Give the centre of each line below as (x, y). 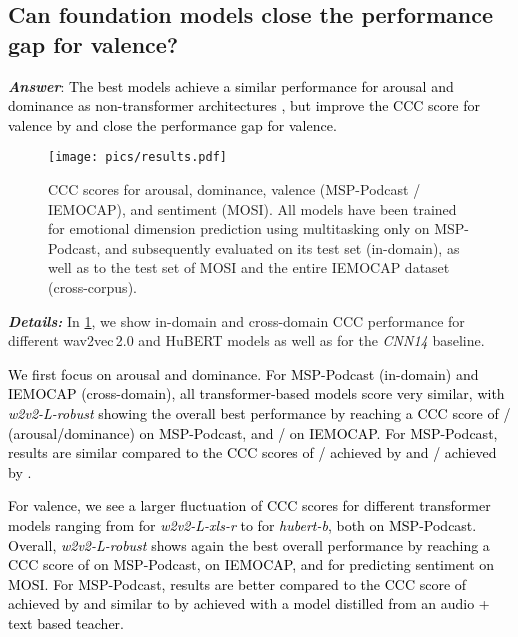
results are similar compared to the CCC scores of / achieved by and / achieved (252, 452)
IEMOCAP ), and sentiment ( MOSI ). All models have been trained (252, 208)
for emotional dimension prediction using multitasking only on (239, 228)
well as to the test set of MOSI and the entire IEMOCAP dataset (249, 267)
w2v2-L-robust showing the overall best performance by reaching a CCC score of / (259, 412)
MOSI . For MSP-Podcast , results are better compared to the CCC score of (237, 583)
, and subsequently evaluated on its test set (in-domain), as (278, 247)
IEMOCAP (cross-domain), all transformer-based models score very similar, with (256, 393)
